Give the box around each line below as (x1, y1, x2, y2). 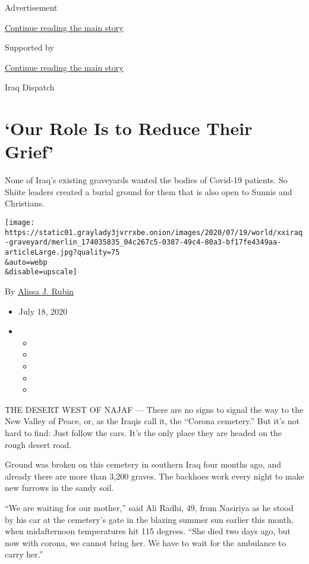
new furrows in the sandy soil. (5, 481, 114, 494)
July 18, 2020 (18, 305, 68, 317)
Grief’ (5, 139, 53, 164)
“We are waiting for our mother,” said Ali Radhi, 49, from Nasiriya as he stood (5, 501, 294, 513)
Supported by (5, 41, 54, 54)
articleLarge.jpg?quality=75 (5, 248, 120, 257)
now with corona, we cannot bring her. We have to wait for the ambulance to (5, 536, 286, 549)
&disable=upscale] (5, 268, 77, 277)
